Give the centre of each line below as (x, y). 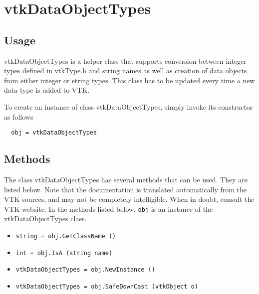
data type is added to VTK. (47, 90)
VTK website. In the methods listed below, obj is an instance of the (109, 209)
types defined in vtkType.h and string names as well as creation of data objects (126, 71)
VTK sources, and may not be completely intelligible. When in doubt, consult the (129, 199)
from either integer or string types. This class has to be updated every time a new (129, 80)
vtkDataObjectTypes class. (45, 219)
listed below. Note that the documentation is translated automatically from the (126, 189)
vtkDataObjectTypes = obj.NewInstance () (85, 270)
